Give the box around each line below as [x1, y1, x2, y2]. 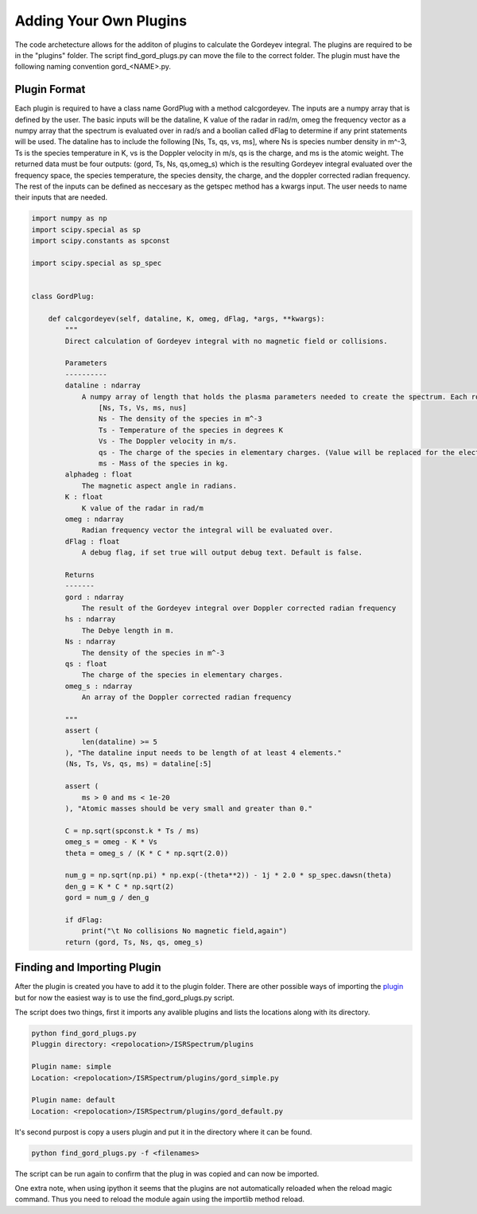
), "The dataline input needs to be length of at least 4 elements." [64, 749, 342, 757]
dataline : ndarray [64, 381, 141, 390]
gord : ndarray [64, 593, 125, 601]
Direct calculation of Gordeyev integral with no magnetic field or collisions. [64, 337, 389, 345]
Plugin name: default [31, 1095, 116, 1105]
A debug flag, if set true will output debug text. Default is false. [81, 548, 363, 557]
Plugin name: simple [31, 1062, 111, 1072]
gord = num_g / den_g [64, 893, 149, 902]
